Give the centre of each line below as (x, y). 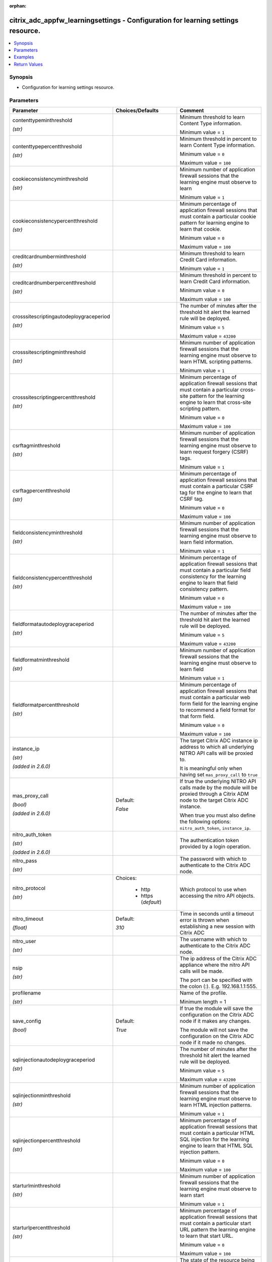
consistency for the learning (213, 576)
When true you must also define (218, 815)
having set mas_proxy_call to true (219, 774)
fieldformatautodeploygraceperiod (53, 624)
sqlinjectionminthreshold (41, 1095)
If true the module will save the (216, 1008)
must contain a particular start (215, 1223)
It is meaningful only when (211, 768)
